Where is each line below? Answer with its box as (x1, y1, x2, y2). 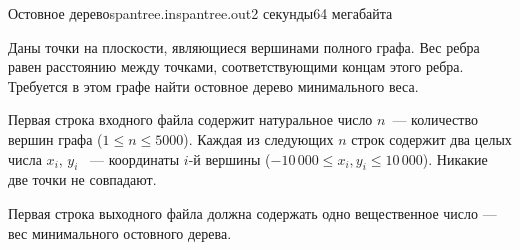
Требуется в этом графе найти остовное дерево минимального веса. (8, 75, 419, 96)
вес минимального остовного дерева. (8, 222, 232, 243)
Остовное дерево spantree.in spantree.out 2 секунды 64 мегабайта (8, 3, 393, 23)
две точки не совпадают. (8, 169, 157, 190)
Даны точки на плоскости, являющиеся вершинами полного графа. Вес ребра (8, 36, 480, 57)
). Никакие (422, 148, 488, 169)
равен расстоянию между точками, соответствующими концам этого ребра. (8, 56, 464, 77)
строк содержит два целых (351, 128, 512, 149)
